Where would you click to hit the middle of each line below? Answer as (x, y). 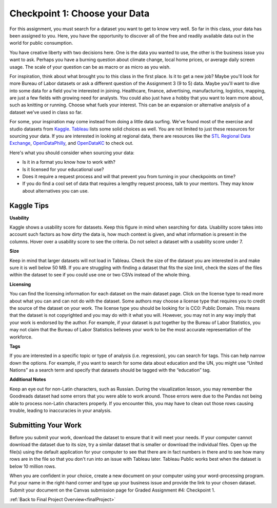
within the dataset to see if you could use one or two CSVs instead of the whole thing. (100, 275)
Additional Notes (28, 380)
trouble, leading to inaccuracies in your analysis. (61, 410)
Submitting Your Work (46, 425)
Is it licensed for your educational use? (63, 169)
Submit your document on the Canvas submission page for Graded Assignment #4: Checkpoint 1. (112, 490)
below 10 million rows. (33, 466)
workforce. (21, 337)
